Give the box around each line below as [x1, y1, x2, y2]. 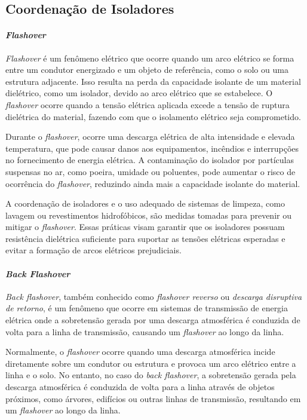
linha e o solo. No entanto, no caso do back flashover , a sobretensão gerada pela [5, 369, 296, 381]
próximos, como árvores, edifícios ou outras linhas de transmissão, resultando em [5, 392, 301, 404]
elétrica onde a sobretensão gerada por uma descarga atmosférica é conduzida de [5, 314, 300, 326]
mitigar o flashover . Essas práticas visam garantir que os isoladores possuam [5, 220, 285, 233]
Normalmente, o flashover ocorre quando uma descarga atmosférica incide [5, 345, 275, 358]
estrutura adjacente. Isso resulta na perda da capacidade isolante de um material [5, 75, 301, 87]
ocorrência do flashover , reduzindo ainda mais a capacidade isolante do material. [5, 177, 300, 189]
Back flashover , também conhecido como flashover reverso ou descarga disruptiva [5, 290, 302, 302]
